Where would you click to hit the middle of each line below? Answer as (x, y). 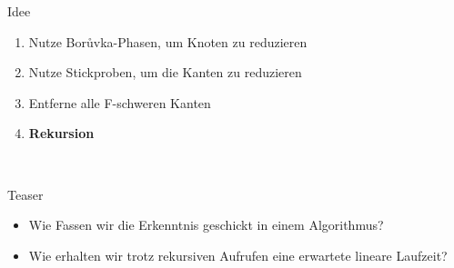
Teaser (25, 194)
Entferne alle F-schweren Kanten (120, 102)
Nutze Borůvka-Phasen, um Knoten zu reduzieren (168, 41)
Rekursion (61, 133)
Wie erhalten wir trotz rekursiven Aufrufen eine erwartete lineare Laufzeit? (238, 255)
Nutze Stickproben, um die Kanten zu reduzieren (165, 72)
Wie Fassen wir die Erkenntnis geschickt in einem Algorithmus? (206, 225)
